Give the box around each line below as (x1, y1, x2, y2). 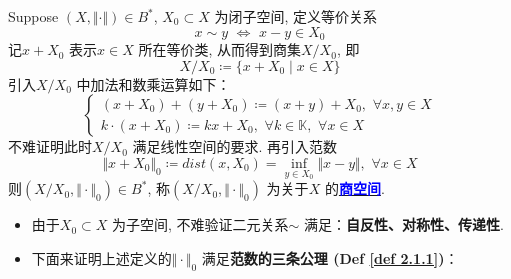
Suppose (8, 6, 59, 26)
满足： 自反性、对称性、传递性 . (304, 214, 504, 235)
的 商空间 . (324, 178, 385, 199)
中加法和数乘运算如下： (76, 73, 231, 94)
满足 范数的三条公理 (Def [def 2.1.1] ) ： (201, 248, 459, 269)
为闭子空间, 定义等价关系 (214, 6, 378, 26)
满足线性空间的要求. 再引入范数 (132, 136, 338, 157)
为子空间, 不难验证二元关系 (111, 214, 289, 235)
